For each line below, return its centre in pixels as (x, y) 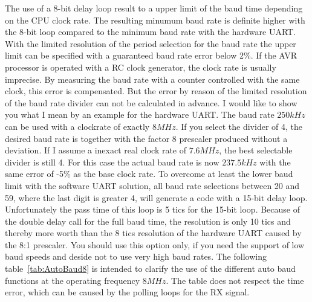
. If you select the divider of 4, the (239, 126)
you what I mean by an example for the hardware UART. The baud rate (140, 114)
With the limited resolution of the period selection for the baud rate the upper (151, 43)
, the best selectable (256, 150)
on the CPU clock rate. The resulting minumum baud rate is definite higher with (155, 20)
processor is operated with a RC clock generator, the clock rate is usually (141, 67)
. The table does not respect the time (235, 280)
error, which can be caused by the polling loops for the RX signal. (127, 292)
